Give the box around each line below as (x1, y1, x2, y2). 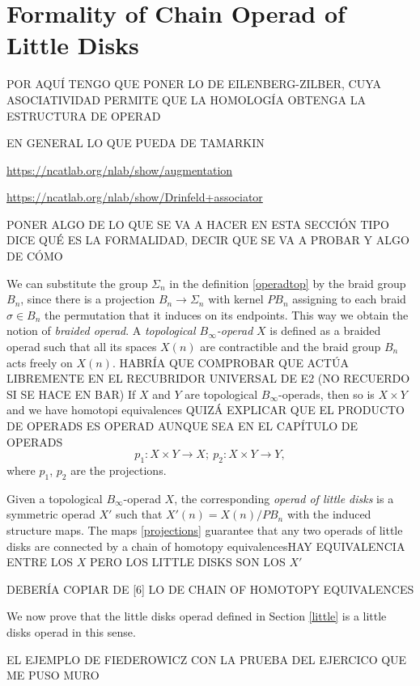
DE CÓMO (6, 248, 63, 265)
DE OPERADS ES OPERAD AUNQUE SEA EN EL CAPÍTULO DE (6, 417, 358, 434)
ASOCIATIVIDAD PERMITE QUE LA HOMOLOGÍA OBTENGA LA (6, 91, 366, 108)
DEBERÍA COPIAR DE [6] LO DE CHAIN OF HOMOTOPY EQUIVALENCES (6, 580, 414, 597)
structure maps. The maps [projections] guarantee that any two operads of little (6, 521, 403, 538)
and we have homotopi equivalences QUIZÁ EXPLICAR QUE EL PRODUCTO (6, 401, 405, 418)
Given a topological (6, 489, 103, 506)
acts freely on (6, 354, 73, 371)
